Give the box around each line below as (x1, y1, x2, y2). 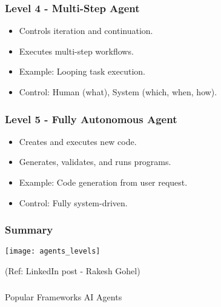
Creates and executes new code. (19, 135, 137, 147)
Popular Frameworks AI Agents (5, 290, 122, 303)
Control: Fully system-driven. (19, 196, 128, 209)
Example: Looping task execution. (19, 65, 145, 78)
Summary (5, 222, 53, 237)
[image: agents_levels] (5, 247, 101, 256)
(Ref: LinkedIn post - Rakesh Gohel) (5, 265, 140, 277)
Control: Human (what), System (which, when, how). (19, 86, 217, 98)
